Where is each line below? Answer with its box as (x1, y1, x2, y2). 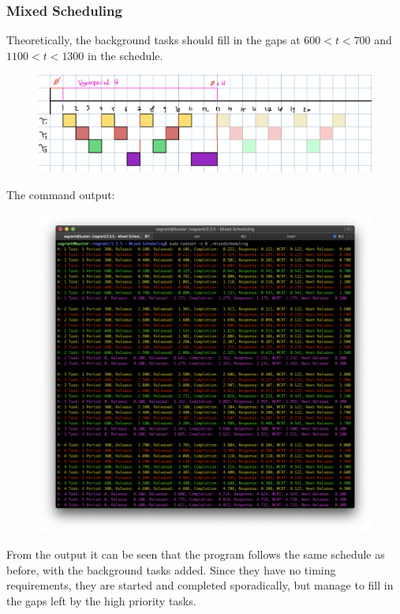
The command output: (6, 186, 115, 202)
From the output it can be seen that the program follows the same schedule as (6, 545, 385, 562)
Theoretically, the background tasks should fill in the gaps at (6, 32, 301, 48)
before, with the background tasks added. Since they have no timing (6, 561, 336, 578)
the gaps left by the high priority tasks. (6, 592, 196, 608)
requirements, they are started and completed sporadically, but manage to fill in (6, 577, 394, 593)
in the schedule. (88, 47, 163, 63)
